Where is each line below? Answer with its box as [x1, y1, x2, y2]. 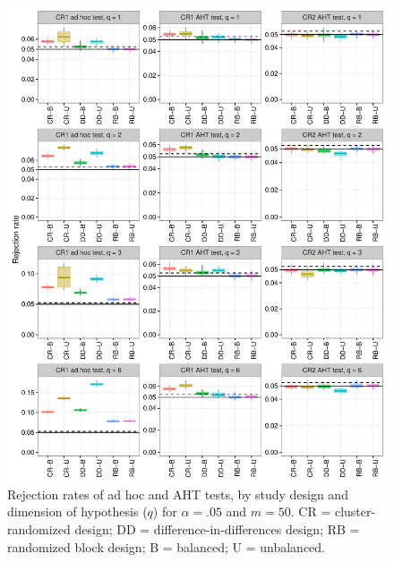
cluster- [334, 502, 376, 521]
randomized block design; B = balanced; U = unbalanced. [7, 537, 325, 556]
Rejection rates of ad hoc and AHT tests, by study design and [7, 484, 348, 503]
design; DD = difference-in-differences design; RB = [74, 519, 360, 538]
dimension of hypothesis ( [7, 502, 148, 521]
